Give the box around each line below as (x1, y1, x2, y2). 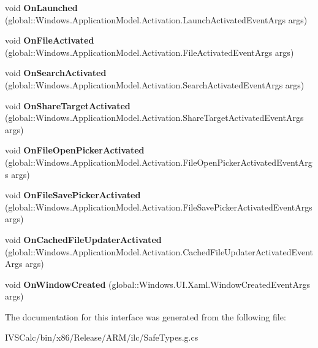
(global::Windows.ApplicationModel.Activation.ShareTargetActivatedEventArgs (5, 111, 304, 124)
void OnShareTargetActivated (5, 99, 131, 112)
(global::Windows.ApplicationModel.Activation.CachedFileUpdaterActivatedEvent (5, 245, 314, 258)
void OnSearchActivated (5, 66, 107, 79)
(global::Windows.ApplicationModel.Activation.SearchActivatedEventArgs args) (5, 78, 305, 91)
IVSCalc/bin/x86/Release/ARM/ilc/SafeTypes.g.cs (5, 331, 199, 344)
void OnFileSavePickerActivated (5, 188, 141, 201)
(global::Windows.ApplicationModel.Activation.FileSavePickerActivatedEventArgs (5, 200, 312, 213)
